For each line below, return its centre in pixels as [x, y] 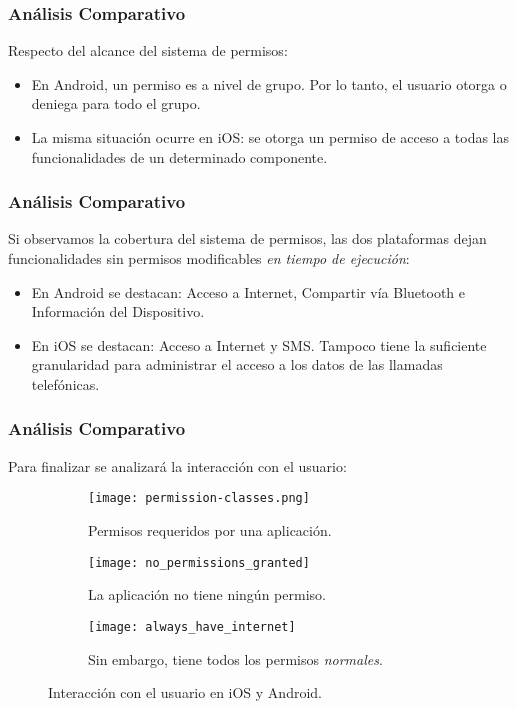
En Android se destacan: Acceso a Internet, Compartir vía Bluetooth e [248, 291]
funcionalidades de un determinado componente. [179, 156]
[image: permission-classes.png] [199, 498]
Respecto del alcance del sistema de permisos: [148, 50]
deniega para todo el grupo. [116, 103]
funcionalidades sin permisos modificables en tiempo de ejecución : [209, 258]
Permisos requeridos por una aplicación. [210, 530]
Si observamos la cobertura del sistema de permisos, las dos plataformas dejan [247, 238]
